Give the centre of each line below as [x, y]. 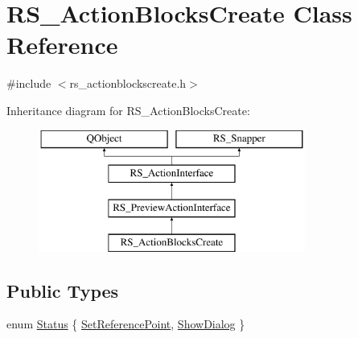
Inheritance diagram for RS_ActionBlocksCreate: [128, 110]
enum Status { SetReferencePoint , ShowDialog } [126, 324]
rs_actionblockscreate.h [128, 83]
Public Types [63, 290]
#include [29, 83]
